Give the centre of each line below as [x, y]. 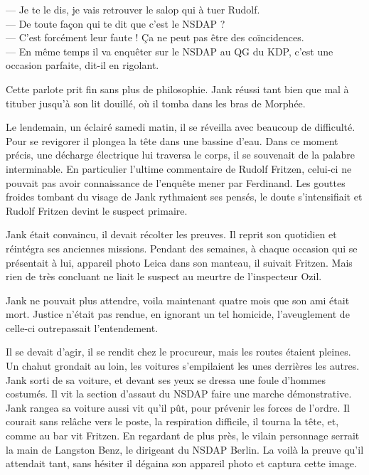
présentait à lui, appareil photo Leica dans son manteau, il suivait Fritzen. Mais [179, 262]
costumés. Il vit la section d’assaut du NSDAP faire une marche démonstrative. [179, 394]
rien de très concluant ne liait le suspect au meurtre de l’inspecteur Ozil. [164, 276]
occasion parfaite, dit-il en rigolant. [82, 65]
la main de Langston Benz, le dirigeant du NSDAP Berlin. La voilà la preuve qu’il [185, 449]
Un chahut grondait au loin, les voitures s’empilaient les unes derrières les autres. [183, 366]
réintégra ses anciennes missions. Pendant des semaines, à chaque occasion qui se [182, 248]
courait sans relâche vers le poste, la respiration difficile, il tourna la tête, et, [172, 421]
